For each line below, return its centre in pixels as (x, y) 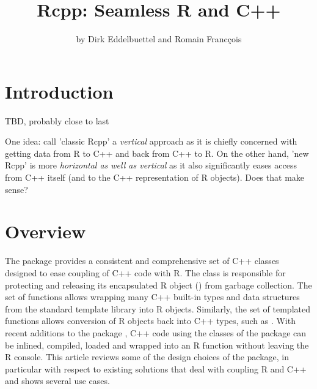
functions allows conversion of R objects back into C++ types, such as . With (150, 321)
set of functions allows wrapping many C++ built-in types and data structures (152, 297)
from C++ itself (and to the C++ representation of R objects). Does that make (155, 177)
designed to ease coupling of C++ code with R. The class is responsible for (145, 272)
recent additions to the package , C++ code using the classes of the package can (156, 332)
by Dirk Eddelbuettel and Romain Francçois (159, 39)
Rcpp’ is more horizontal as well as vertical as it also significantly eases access (151, 165)
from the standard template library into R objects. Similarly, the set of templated (158, 308)
